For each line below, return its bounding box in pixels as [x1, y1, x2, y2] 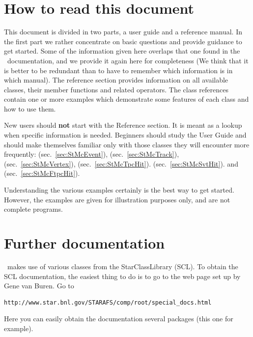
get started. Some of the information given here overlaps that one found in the [4, 46, 240, 56]
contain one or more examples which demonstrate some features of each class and [4, 94, 249, 104]
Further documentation [4, 233, 165, 253]
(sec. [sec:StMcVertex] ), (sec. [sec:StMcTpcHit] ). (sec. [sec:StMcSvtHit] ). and [4, 158, 238, 168]
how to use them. [4, 103, 56, 113]
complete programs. [4, 204, 63, 214]
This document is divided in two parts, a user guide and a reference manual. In [4, 27, 243, 37]
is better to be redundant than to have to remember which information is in [4, 65, 233, 75]
